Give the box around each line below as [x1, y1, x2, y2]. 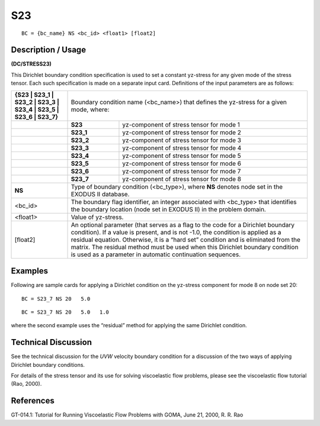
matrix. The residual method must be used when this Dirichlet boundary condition [71, 243, 299, 251]
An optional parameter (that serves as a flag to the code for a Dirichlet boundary [71, 221, 295, 229]
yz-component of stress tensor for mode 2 [122, 128, 241, 136]
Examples [11, 266, 49, 276]
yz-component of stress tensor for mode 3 [122, 136, 241, 144]
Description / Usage [11, 45, 86, 55]
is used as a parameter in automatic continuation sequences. [71, 250, 241, 259]
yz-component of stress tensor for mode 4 [122, 144, 242, 152]
